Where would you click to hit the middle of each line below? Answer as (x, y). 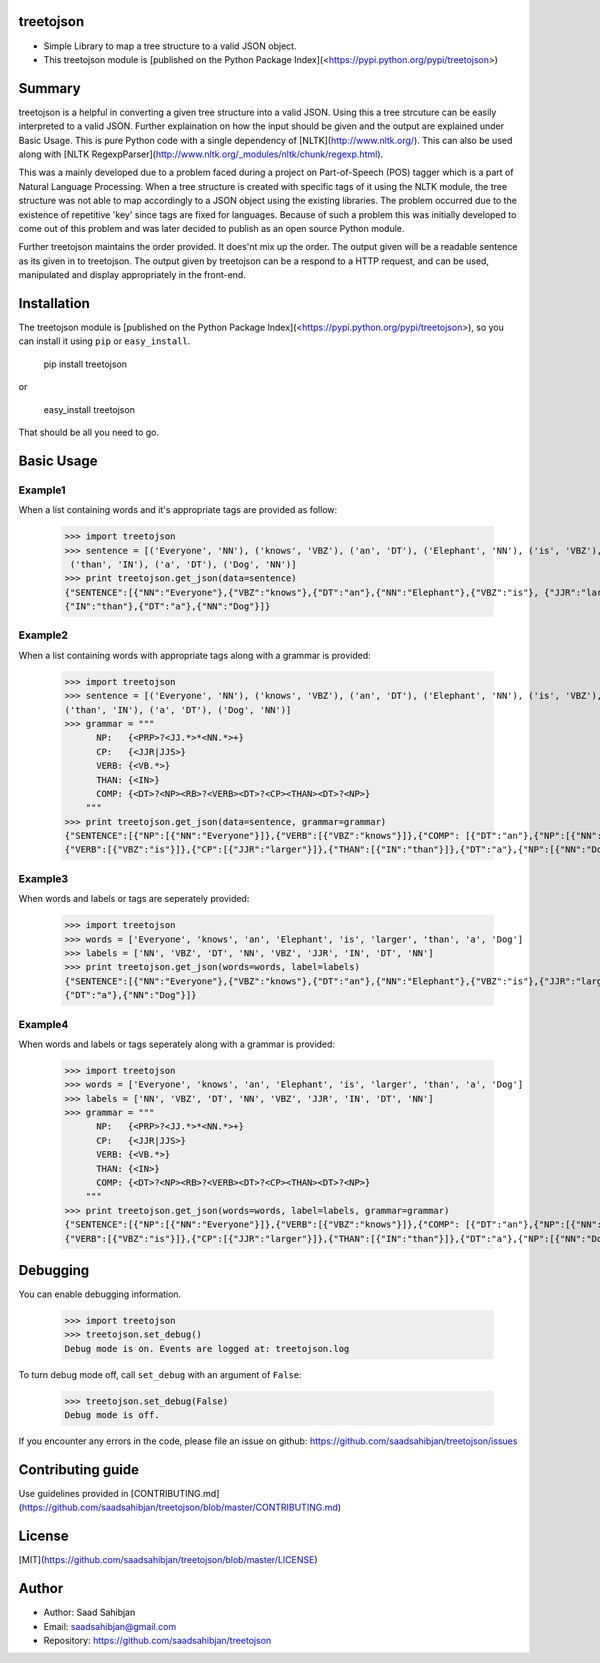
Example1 (42, 490)
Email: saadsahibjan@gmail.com (110, 1626)
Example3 (43, 878)
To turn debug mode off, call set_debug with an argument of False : (160, 1374)
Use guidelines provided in (73, 1494)
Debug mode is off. (112, 1415)
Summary (49, 88)
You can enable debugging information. (100, 1294)
